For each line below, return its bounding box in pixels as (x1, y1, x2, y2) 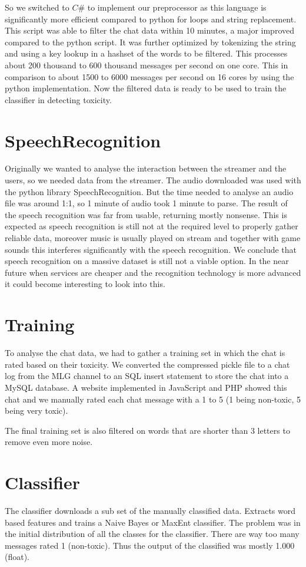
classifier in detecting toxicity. (5, 93, 112, 106)
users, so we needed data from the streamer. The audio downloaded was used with (5, 174, 301, 186)
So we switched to (5, 1, 69, 13)
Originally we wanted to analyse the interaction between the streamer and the (5, 162, 287, 174)
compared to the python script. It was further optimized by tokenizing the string (5, 35, 296, 48)
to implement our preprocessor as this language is (87, 1, 267, 13)
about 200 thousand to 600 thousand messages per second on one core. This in (5, 58, 288, 71)
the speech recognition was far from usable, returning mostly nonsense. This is (5, 208, 287, 220)
